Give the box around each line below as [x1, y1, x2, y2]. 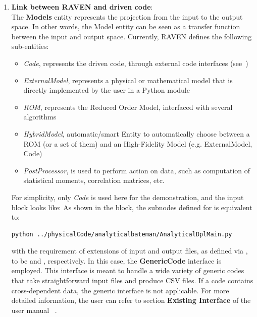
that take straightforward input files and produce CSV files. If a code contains [11, 275, 253, 286]
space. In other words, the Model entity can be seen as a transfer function [11, 21, 240, 32]
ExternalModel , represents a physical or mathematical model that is [23, 75, 233, 85]
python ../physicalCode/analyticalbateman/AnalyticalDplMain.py [11, 230, 232, 238]
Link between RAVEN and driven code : [11, 2, 153, 12]
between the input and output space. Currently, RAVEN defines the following [11, 31, 252, 41]
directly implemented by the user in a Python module [23, 85, 190, 95]
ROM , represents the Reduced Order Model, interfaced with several [23, 101, 233, 112]
